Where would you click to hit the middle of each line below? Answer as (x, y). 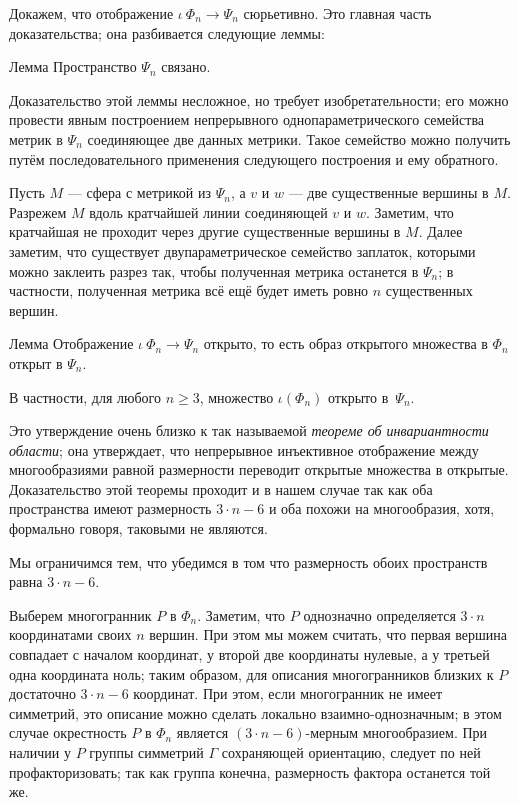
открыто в (358, 396)
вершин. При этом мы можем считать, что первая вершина (328, 634)
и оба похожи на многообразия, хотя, (381, 508)
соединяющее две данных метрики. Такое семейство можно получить (299, 138)
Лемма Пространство (73, 66)
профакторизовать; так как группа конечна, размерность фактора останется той (250, 771)
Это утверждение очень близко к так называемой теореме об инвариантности (249, 430)
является (202, 732)
